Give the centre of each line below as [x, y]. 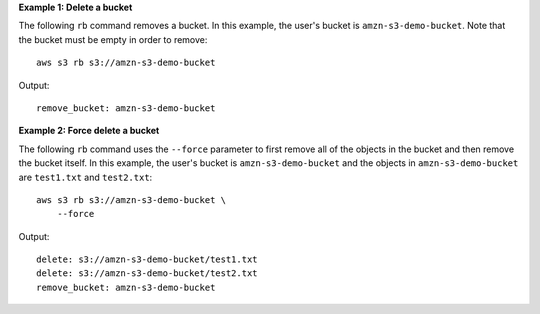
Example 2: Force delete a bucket [89, 131]
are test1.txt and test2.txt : [85, 177]
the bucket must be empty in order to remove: [113, 39]
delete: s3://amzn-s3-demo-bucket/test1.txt [147, 259]
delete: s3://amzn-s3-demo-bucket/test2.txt [147, 273]
